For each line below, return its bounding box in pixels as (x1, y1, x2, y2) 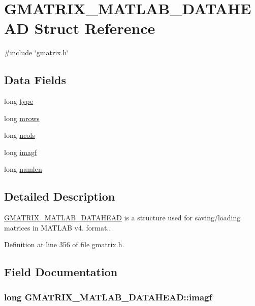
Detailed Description (4, 188, 115, 204)
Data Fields (4, 72, 67, 88)
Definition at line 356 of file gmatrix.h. (4, 239, 124, 250)
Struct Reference (34, 18, 155, 39)
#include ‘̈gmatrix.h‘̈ (4, 47, 69, 58)
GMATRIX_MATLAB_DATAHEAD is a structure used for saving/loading (4, 212, 241, 223)
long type (4, 96, 34, 106)
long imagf (4, 146, 37, 157)
